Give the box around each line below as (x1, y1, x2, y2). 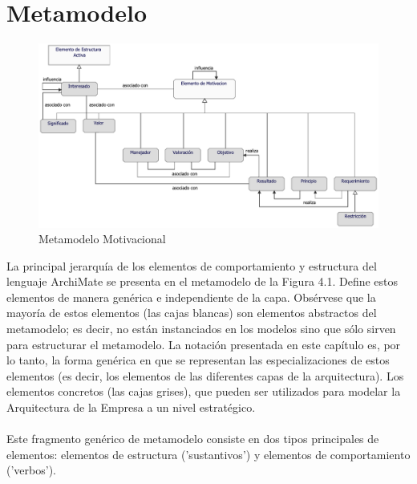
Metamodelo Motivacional (38, 230, 166, 247)
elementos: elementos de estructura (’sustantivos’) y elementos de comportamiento (6, 445, 411, 462)
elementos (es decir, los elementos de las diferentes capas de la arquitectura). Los (6, 367, 404, 384)
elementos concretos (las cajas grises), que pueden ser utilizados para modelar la (6, 383, 401, 400)
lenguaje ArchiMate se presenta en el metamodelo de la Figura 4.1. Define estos (6, 273, 399, 290)
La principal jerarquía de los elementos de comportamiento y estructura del (6, 257, 377, 274)
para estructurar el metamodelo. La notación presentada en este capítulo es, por (6, 336, 401, 352)
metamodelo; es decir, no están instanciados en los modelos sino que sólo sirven (6, 320, 396, 337)
